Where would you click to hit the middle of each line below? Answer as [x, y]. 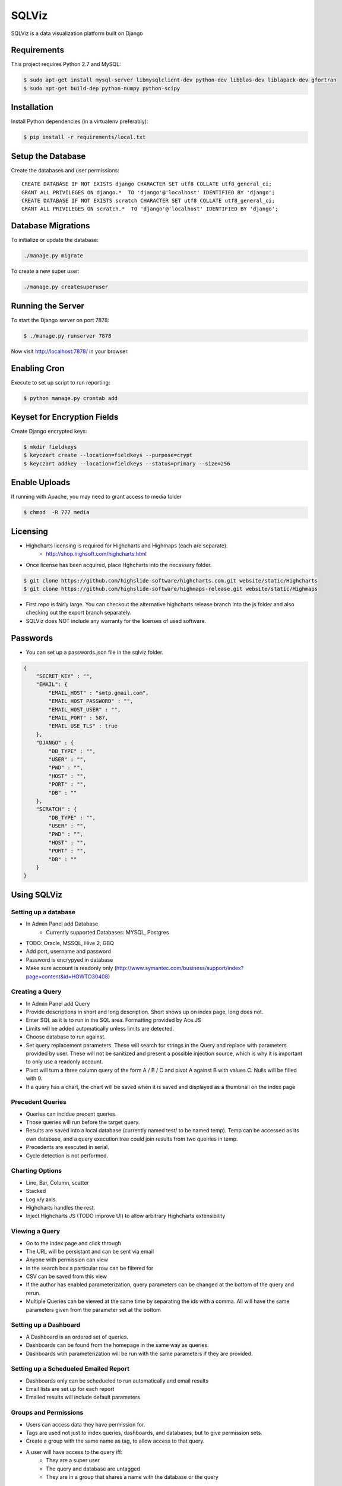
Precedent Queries [39, 1102]
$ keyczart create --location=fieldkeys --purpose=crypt [108, 455]
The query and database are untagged [93, 1469]
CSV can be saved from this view [66, 1276]
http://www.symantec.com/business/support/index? [180, 968]
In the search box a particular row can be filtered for [90, 1268]
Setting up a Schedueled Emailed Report [70, 1369]
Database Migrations [50, 226]
